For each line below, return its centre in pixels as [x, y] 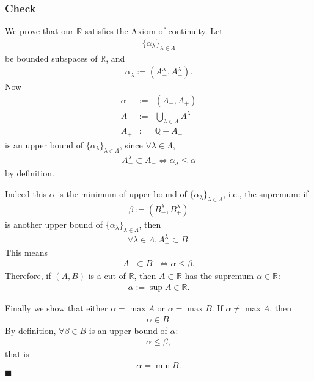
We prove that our [39, 31]
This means [27, 252]
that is [17, 354]
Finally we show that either [57, 307]
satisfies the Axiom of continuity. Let [154, 31]
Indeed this [26, 194]
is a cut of [107, 276]
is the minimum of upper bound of [122, 194]
